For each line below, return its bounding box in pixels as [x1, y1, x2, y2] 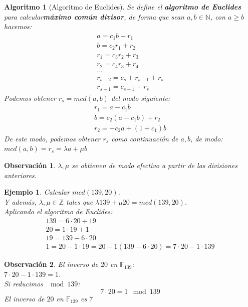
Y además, [4, 196, 37, 207]
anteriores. [4, 170, 37, 180]
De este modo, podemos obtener [4, 133, 101, 143]
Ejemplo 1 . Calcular [4, 187, 70, 197]
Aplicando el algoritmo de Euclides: [4, 206, 113, 217]
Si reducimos [4, 278, 43, 289]
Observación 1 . [4, 160, 56, 171]
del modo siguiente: [111, 92, 170, 103]
